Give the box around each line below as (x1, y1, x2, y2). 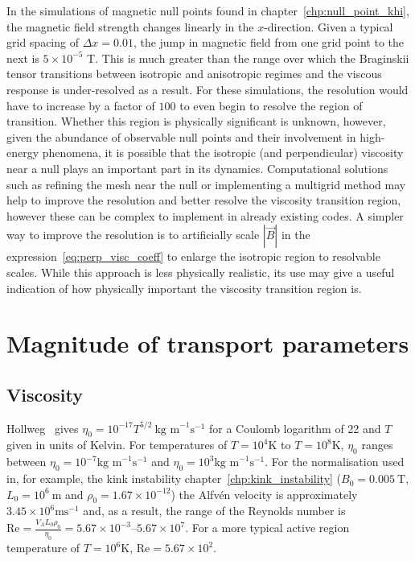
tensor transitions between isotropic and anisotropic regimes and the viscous (6, 65, 382, 82)
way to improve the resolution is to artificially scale (6, 226, 260, 243)
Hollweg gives (6, 419, 79, 436)
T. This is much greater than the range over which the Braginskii (87, 49, 409, 66)
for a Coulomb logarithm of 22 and (208, 419, 381, 436)
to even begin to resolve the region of (179, 97, 363, 113)
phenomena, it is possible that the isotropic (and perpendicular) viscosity (42, 144, 404, 161)
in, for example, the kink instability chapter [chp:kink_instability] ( (6, 470, 342, 487)
